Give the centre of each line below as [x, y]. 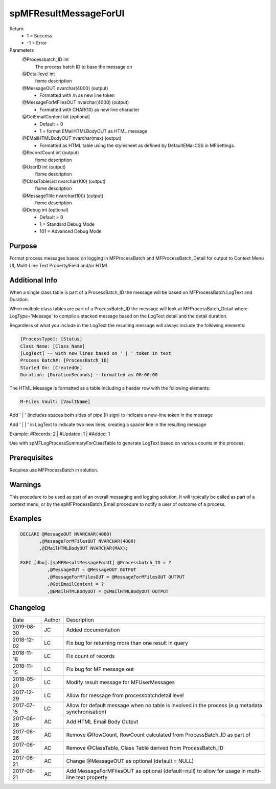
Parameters [22, 50]
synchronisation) [86, 712]
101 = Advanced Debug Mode [71, 231]
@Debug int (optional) [45, 210]
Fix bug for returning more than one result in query [127, 643]
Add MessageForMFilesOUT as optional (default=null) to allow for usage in [156, 771]
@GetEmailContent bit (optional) [56, 117]
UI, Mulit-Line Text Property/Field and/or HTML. [60, 265]
